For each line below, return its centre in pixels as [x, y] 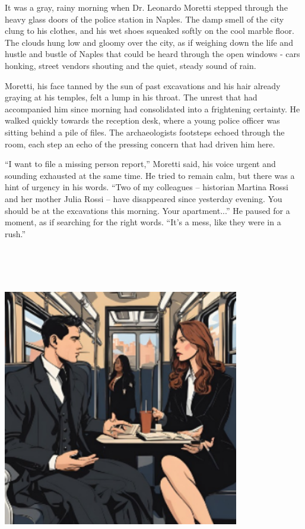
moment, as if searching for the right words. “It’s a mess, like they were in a [143, 222]
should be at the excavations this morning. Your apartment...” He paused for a [147, 210]
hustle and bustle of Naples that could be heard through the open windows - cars [152, 54]
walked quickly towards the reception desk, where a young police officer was [142, 120]
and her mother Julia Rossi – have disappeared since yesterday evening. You [144, 198]
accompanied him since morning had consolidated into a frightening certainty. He [152, 108]
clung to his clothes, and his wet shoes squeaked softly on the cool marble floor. [150, 31]
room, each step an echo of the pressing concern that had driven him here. [140, 144]
